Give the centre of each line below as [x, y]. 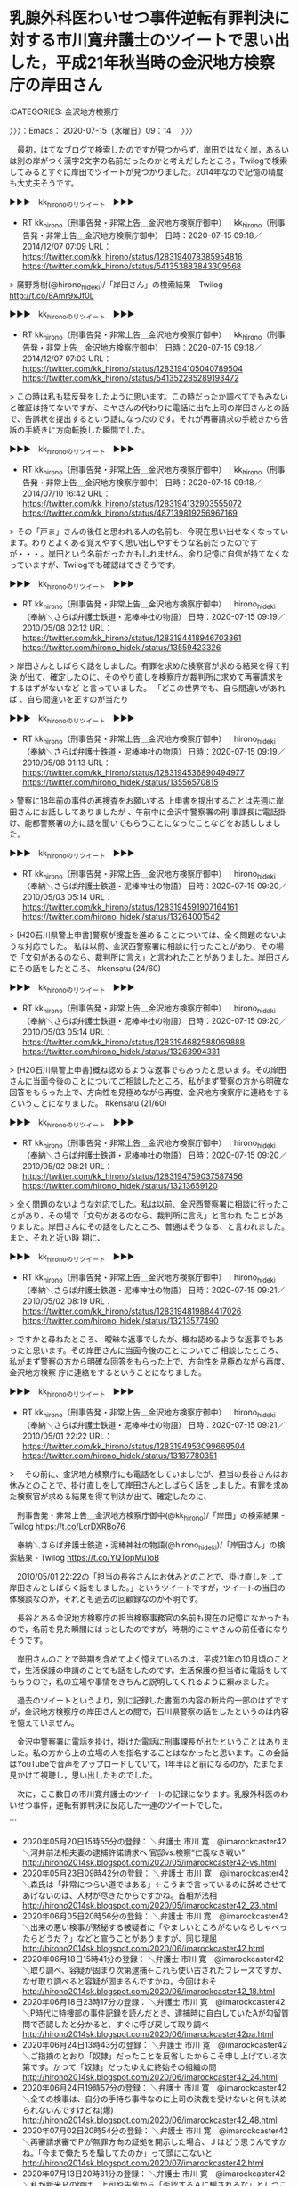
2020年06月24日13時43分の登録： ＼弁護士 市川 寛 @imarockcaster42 [154, 2045]
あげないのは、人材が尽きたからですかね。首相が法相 [120, 1895]
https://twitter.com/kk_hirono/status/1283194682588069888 [133, 1042]
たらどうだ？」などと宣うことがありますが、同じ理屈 [120, 1939]
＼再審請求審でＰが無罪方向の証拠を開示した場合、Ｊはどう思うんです [151, 2142]
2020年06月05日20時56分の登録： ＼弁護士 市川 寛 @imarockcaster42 [155, 1916]
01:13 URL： [89, 763]
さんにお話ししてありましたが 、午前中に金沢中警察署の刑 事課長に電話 [147, 812]
